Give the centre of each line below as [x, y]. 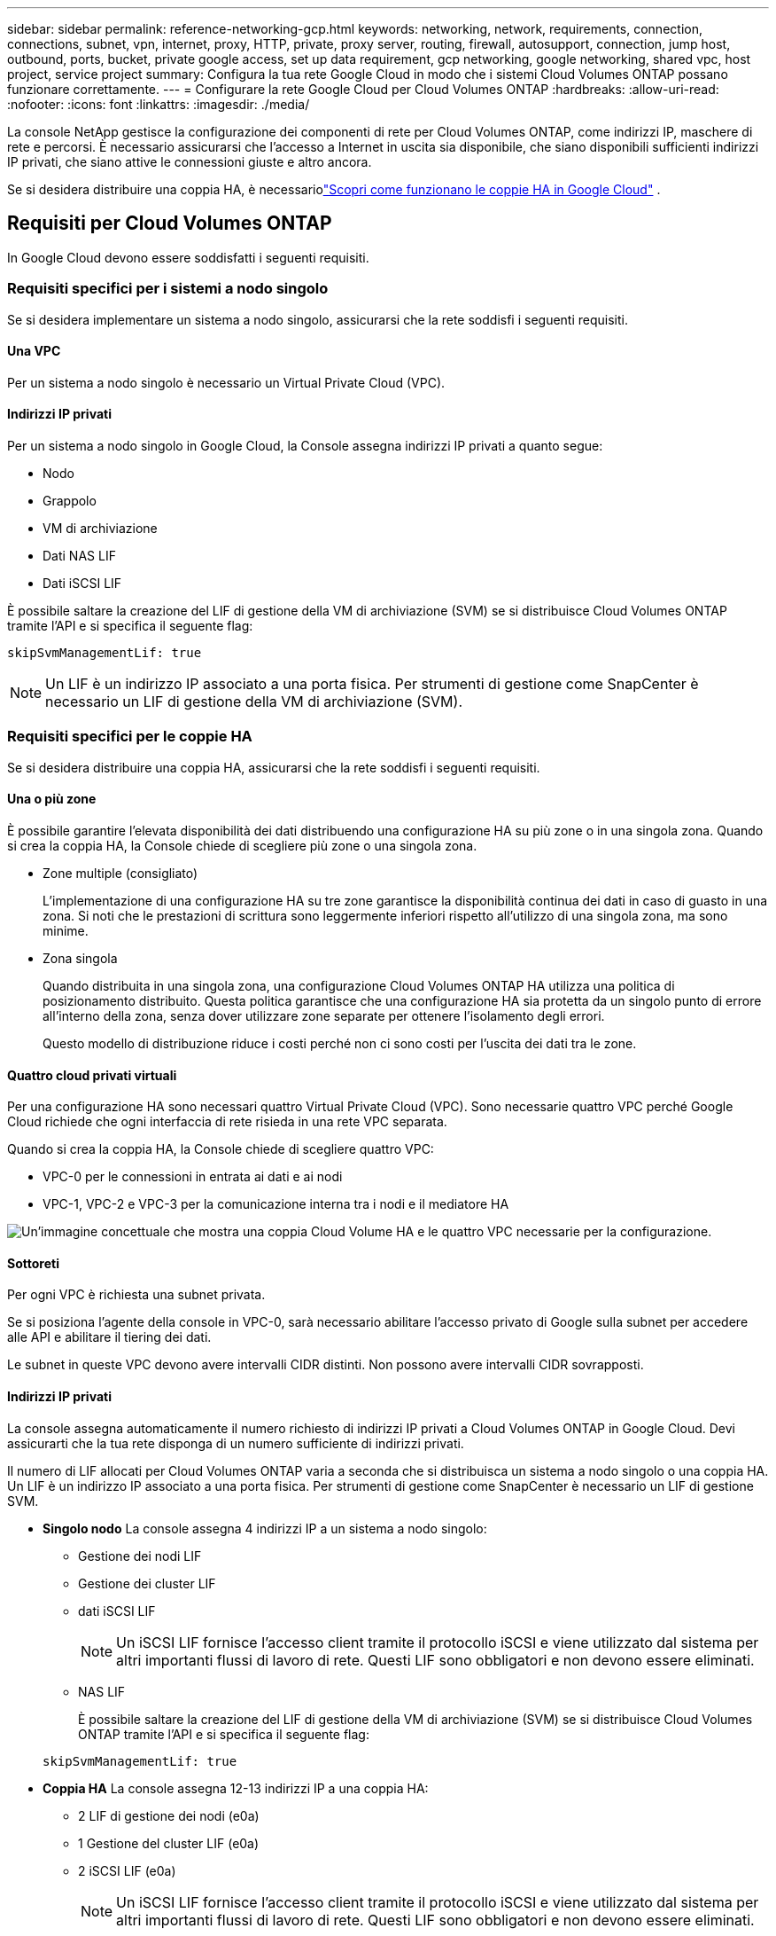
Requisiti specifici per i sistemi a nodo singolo [168, 289]
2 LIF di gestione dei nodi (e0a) [169, 1815]
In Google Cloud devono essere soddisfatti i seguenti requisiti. [188, 257]
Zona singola [80, 958]
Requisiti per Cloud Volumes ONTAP [170, 223]
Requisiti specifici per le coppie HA [130, 737]
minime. [66, 931]
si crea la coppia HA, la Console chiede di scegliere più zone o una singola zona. [242, 846]
